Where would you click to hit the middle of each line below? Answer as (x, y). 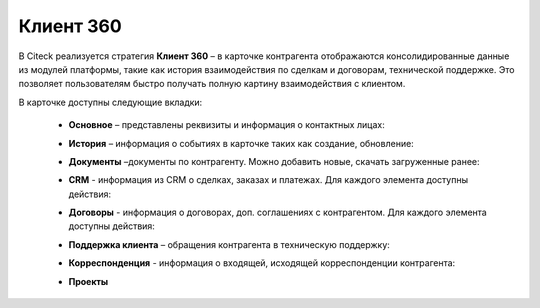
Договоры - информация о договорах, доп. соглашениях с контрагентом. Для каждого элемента (277, 212)
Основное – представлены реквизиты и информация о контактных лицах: (226, 125)
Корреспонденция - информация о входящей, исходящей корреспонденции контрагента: (262, 263)
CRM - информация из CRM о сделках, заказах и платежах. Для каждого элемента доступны (268, 180)
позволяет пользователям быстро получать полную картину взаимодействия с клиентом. (212, 84)
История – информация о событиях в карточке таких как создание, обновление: (241, 143)
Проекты (88, 281)
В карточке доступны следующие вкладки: (110, 102)
